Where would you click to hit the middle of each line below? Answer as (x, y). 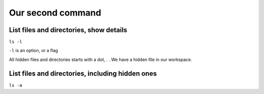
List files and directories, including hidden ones (83, 73)
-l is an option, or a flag (33, 51)
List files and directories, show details (68, 30)
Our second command (55, 13)
